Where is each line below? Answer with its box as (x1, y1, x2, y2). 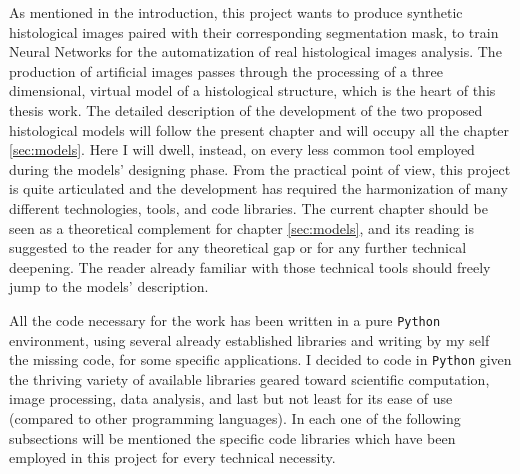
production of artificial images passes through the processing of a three (9, 60, 443, 81)
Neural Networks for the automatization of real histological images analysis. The (9, 41, 502, 62)
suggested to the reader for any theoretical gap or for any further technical (9, 237, 467, 258)
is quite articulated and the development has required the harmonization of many (9, 178, 508, 199)
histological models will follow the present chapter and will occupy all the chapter (9, 119, 510, 140)
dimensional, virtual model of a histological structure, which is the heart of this (9, 80, 496, 101)
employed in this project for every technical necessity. (9, 447, 336, 468)
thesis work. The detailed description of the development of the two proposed (9, 99, 483, 120)
